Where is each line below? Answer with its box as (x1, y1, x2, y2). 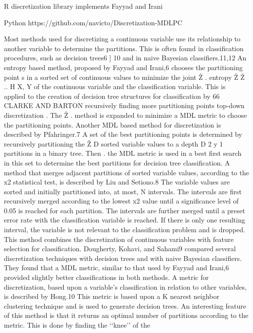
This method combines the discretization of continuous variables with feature (4, 234, 234, 244)
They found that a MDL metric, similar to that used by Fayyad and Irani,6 (4, 262, 229, 273)
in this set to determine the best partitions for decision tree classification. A (4, 157, 230, 167)
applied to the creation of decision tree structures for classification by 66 (4, 91, 220, 101)
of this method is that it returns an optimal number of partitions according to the (4, 310, 249, 320)
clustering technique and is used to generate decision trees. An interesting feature (4, 300, 247, 311)
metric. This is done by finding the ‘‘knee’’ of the (4, 320, 150, 330)
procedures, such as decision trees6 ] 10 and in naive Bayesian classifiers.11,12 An (4, 53, 247, 63)
